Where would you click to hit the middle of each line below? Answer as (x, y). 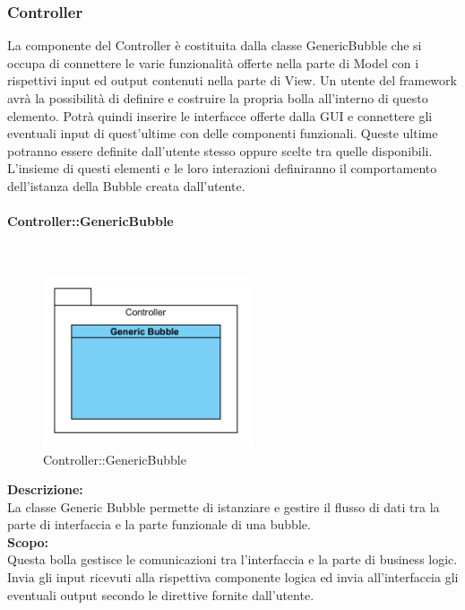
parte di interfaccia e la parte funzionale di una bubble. (159, 524)
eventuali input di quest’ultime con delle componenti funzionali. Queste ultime (223, 133)
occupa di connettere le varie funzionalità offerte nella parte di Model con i (213, 62)
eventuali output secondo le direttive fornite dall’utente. (161, 594)
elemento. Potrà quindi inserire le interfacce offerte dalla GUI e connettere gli (220, 115)
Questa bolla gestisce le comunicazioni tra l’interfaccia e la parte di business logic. (232, 559)
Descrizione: (45, 489)
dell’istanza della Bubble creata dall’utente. (126, 185)
